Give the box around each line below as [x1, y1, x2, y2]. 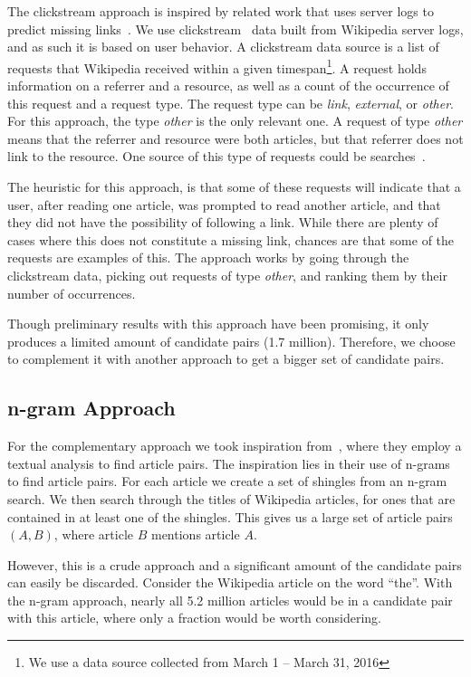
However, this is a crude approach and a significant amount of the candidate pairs [7, 555, 462, 574]
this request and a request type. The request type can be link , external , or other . [7, 93, 454, 112]
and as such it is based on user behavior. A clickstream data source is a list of [7, 37, 439, 56]
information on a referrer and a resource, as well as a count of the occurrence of [7, 76, 449, 95]
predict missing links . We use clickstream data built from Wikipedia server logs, [7, 19, 464, 38]
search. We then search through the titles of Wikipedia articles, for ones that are [7, 489, 456, 508]
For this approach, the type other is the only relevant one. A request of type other [7, 111, 463, 130]
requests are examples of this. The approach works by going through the [7, 248, 409, 267]
